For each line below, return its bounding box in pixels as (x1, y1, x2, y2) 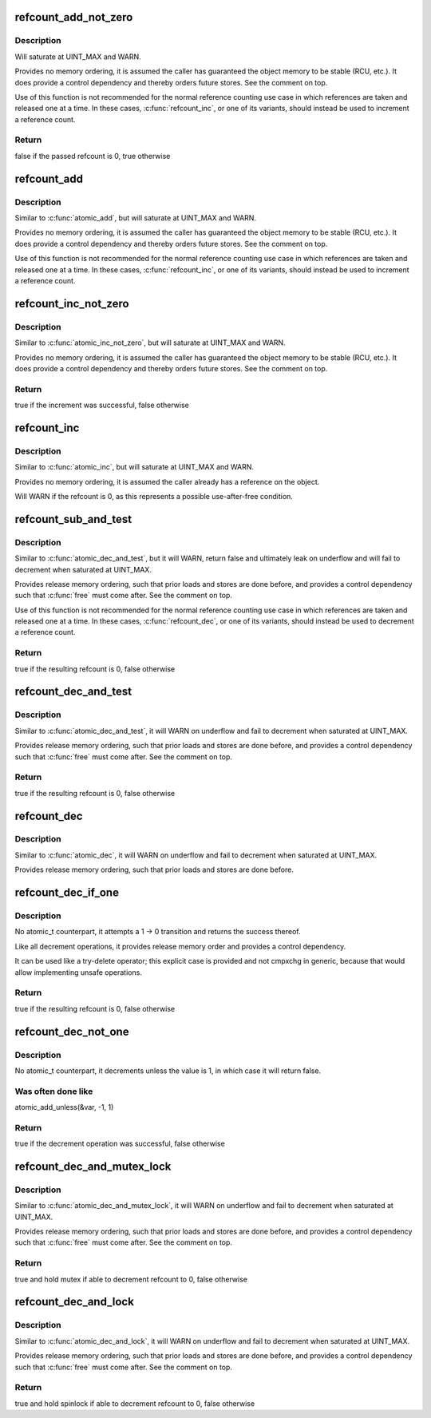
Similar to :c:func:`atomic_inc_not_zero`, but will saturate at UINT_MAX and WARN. (14, 338, 287, 347)
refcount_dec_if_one (14, 886, 120, 900)
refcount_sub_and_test (14, 512, 132, 526)
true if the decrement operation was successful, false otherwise (14, 1139, 225, 1149)
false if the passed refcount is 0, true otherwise (14, 151, 171, 160)
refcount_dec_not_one (14, 1024, 129, 1038)
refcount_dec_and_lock (14, 1295, 135, 1309)
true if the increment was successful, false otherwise (14, 400, 189, 410)
